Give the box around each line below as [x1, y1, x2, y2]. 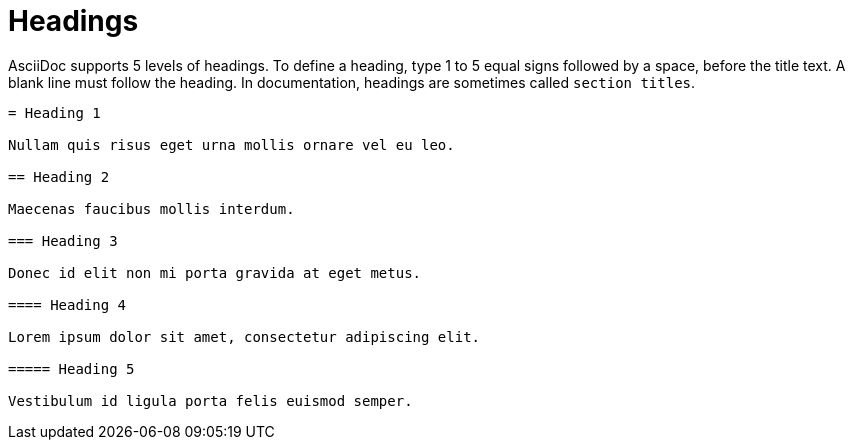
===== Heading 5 [8, 360, 135, 377]
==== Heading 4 [8, 296, 127, 313]
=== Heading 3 [8, 232, 118, 249]
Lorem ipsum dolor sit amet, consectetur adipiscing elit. [8, 328, 481, 345]
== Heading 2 [8, 168, 110, 185]
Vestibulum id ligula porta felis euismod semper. [8, 392, 413, 409]
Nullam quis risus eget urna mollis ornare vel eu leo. [8, 136, 455, 153]
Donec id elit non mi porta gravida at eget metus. [8, 264, 422, 281]
